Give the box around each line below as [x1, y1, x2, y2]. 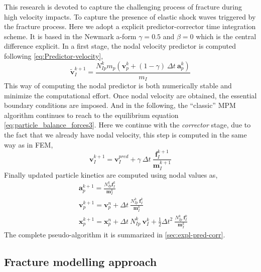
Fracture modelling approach [4, 253, 157, 269]
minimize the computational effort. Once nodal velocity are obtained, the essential [4, 90, 257, 100]
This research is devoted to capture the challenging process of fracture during [4, 2, 242, 12]
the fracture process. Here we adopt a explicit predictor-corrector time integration [4, 21, 256, 32]
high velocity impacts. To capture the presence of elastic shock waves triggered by [4, 11, 256, 22]
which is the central [196, 31, 256, 41]
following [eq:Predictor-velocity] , [4, 50, 103, 61]
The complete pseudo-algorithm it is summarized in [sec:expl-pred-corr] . [4, 229, 225, 239]
